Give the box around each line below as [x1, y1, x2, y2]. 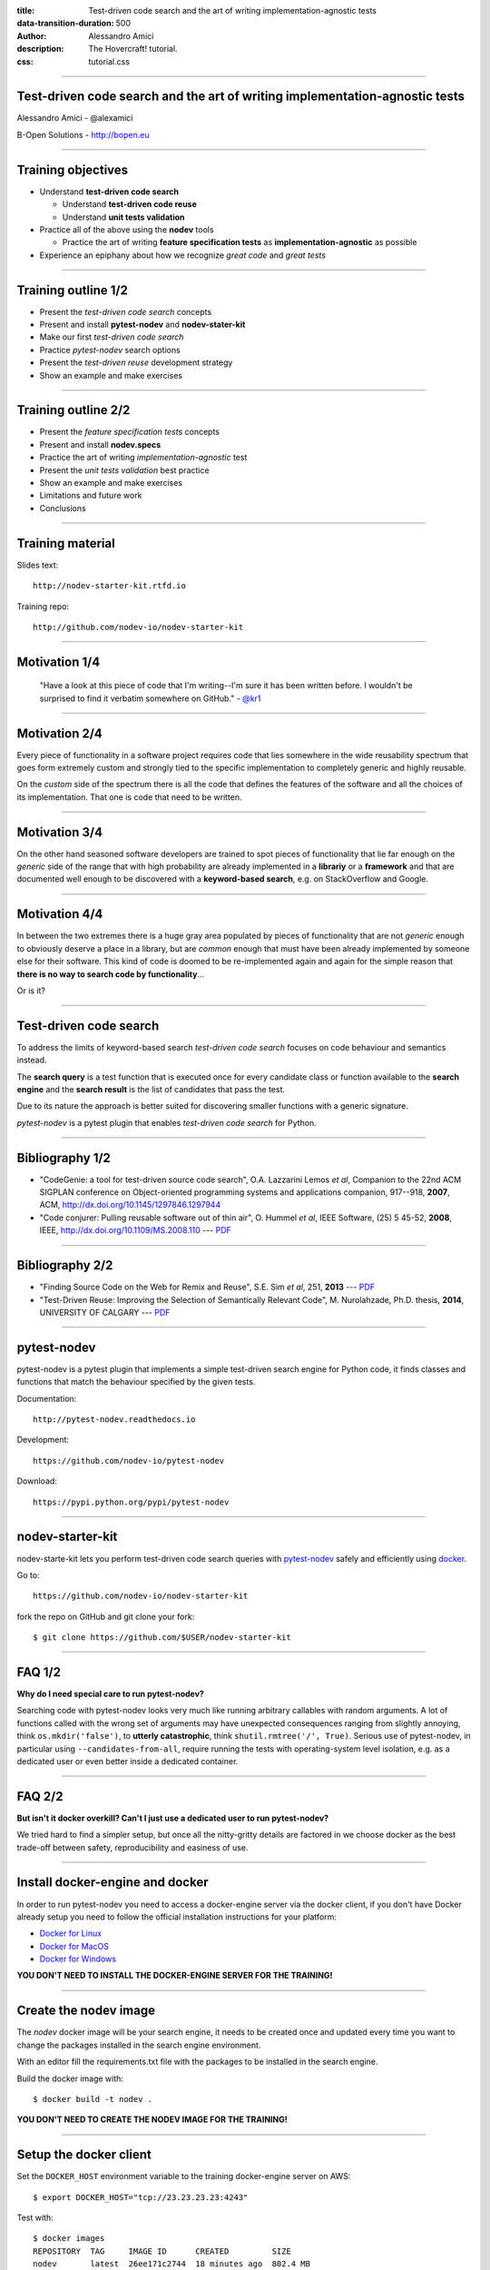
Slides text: [16, 559, 59, 570]
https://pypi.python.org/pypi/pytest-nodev [33, 1496, 230, 1507]
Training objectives [16, 162, 129, 177]
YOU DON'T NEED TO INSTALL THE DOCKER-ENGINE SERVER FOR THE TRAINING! [16, 1970, 333, 1981]
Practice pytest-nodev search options [39, 344, 181, 355]
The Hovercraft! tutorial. [88, 44, 178, 54]
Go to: [16, 1569, 40, 1580]
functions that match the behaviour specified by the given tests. [16, 1377, 256, 1387]
